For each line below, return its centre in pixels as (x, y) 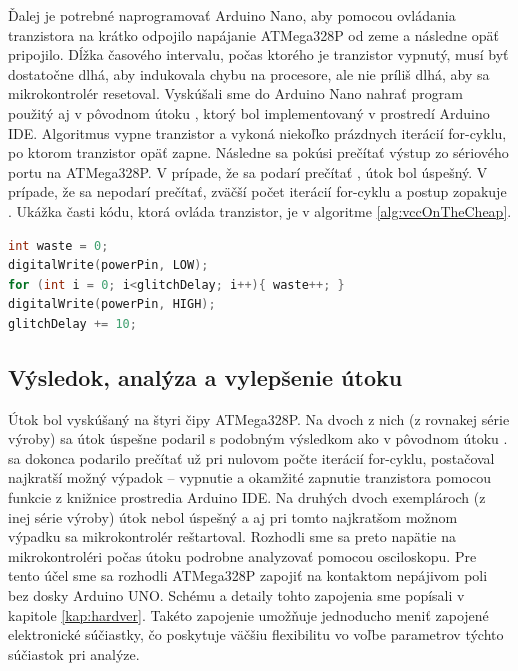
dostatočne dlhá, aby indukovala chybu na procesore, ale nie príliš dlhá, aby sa (249, 73)
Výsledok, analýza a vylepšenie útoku (205, 376)
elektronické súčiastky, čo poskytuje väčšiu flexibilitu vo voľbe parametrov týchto (256, 634)
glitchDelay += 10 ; (72, 323)
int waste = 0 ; (58, 245)
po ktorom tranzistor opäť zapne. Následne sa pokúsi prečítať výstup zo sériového (258, 152)
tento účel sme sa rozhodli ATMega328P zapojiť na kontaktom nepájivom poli (248, 575)
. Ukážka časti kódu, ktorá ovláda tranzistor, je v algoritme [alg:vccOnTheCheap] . (260, 210)
